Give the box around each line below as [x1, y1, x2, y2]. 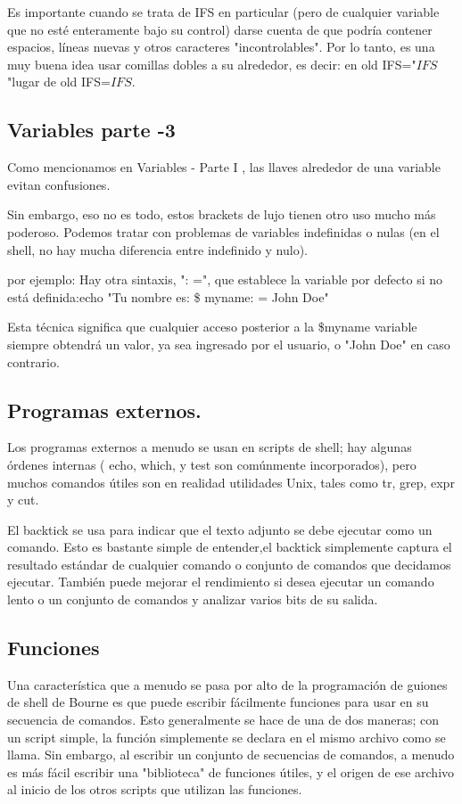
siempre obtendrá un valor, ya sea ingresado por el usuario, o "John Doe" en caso [7, 334, 450, 353]
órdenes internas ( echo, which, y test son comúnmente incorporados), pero [7, 455, 417, 473]
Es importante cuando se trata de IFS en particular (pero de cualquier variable [7, 3, 440, 21]
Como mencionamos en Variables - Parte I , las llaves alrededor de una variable [7, 158, 441, 176]
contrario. [7, 352, 60, 371]
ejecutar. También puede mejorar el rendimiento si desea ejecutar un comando [7, 572, 434, 591]
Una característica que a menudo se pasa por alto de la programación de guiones [7, 675, 448, 693]
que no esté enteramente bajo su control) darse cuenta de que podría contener [7, 20, 433, 38]
